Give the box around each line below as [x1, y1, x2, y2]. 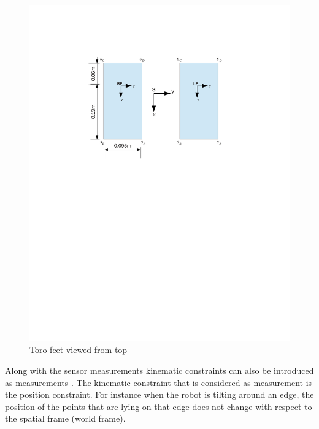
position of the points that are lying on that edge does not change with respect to [5, 400, 312, 412]
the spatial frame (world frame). [5, 412, 126, 425]
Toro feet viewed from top [29, 343, 128, 356]
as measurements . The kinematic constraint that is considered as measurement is [5, 376, 312, 389]
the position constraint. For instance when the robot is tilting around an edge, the [5, 388, 314, 401]
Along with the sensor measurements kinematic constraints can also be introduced [5, 364, 314, 377]
